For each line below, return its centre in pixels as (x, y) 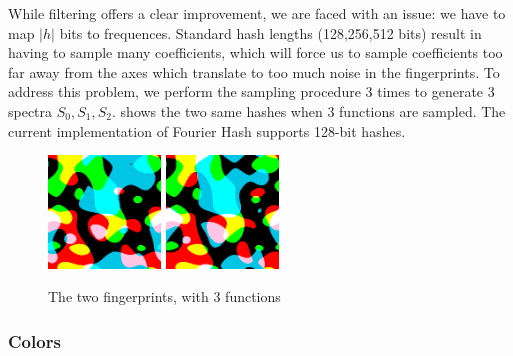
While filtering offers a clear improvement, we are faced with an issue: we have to (257, 13)
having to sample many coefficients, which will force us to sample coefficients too (255, 52)
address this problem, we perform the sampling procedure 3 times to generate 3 (251, 91)
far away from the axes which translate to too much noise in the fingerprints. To (254, 71)
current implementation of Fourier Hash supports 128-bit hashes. (207, 130)
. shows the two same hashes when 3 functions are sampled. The (309, 110)
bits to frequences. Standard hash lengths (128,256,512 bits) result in (270, 32)
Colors (34, 340)
